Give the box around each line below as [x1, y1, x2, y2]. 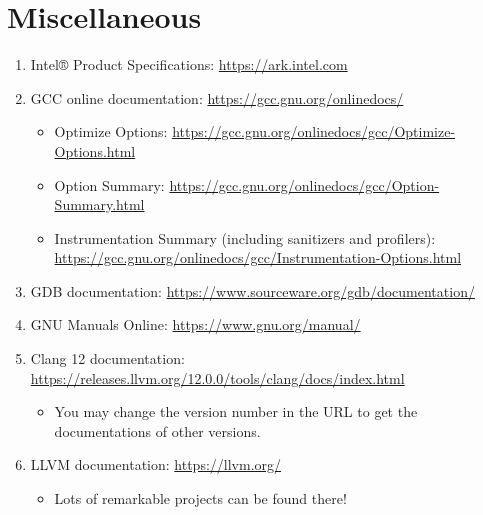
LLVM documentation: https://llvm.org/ [30, 454, 282, 475]
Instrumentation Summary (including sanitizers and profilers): [54, 227, 436, 248]
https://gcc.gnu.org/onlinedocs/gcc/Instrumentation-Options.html [54, 247, 462, 268]
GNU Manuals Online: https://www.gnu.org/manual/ [30, 314, 361, 335]
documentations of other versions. [54, 420, 261, 441]
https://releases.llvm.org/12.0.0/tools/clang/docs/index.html [30, 367, 405, 388]
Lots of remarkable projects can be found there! [54, 488, 347, 509]
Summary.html [54, 194, 145, 215]
